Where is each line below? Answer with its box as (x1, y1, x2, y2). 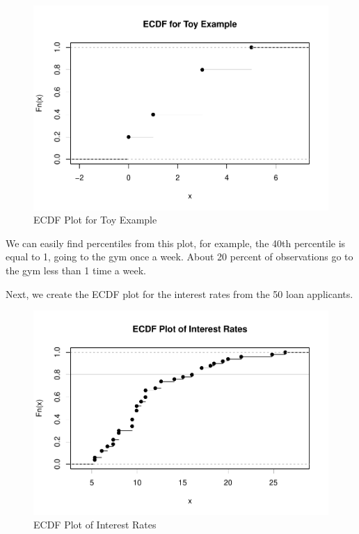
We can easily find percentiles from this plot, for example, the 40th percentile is (6, 235, 346, 250)
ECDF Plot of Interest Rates (33, 517, 157, 532)
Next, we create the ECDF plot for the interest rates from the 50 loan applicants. (6, 286, 353, 301)
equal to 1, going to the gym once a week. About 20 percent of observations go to (6, 249, 353, 264)
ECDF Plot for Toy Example (33, 212, 157, 227)
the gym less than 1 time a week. (6, 262, 146, 277)
